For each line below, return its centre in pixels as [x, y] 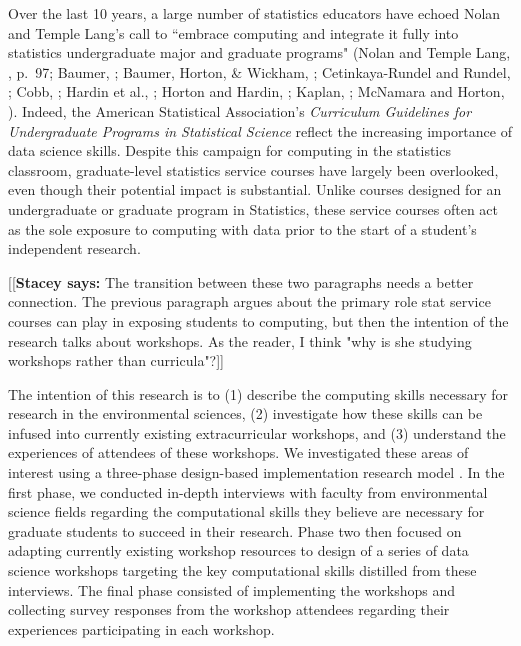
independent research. [74, 248]
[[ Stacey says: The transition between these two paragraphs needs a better [241, 281]
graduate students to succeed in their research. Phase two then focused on [235, 530]
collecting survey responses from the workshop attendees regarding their [229, 609]
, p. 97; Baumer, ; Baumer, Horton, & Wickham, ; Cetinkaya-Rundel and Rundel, [259, 71]
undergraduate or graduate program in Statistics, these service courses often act [253, 208]
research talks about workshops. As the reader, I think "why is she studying [240, 340]
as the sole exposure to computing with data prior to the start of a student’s [242, 228]
